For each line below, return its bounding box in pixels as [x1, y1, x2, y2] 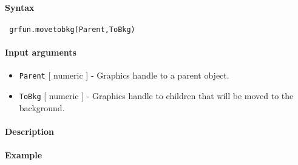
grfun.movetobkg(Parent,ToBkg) [9, 25, 135, 34]
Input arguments [5, 46, 76, 59]
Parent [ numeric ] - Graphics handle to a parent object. [19, 69, 229, 82]
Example [5, 148, 42, 161]
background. [19, 101, 65, 114]
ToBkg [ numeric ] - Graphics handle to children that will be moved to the [19, 89, 294, 102]
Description [5, 125, 55, 137]
